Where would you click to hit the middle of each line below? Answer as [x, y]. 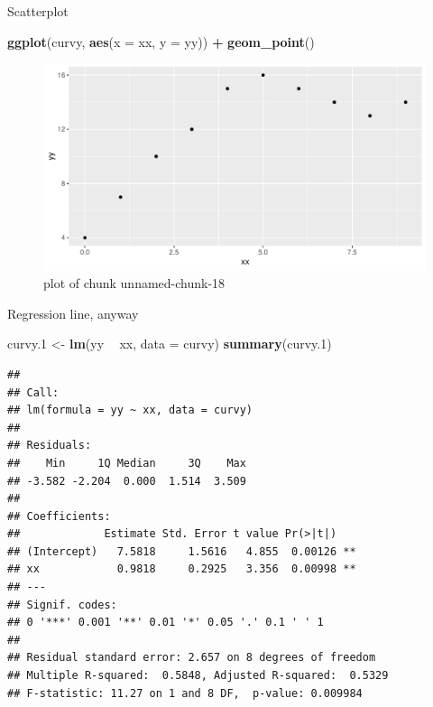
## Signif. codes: [62, 605]
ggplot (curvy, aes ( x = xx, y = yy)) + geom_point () [161, 41]
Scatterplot [38, 11]
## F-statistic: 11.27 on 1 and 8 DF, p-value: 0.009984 [185, 693]
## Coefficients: [59, 516]
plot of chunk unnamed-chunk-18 [134, 283]
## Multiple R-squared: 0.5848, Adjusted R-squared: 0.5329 [198, 676]
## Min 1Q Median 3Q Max [127, 463]
